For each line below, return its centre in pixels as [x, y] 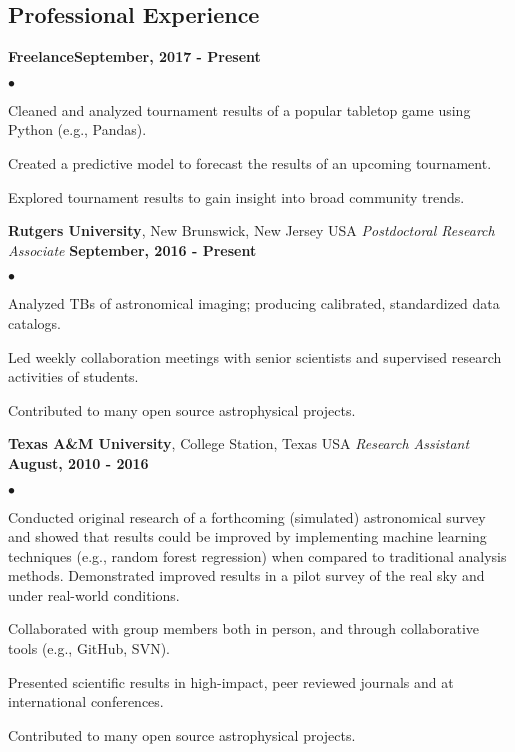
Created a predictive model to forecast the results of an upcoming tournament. [250, 162]
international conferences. [86, 701]
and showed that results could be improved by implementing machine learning [247, 536]
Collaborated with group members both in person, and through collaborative [244, 628]
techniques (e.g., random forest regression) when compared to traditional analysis [257, 555]
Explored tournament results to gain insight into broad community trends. [236, 196]
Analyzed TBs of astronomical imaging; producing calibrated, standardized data [254, 303]
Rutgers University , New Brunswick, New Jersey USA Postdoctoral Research [251, 230]
